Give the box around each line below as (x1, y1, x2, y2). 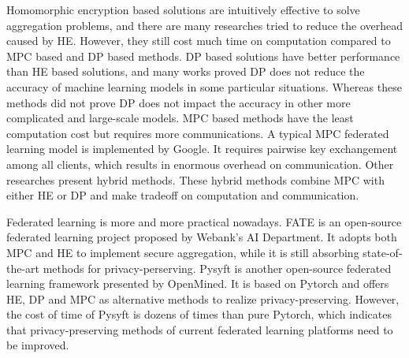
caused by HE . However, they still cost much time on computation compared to (6, 32, 391, 49)
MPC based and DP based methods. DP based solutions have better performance (6, 47, 400, 64)
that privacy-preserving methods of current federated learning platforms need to (6, 321, 393, 337)
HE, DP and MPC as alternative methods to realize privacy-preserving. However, (6, 290, 400, 307)
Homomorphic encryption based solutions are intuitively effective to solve (6, 2, 360, 17)
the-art (6, 259, 40, 276)
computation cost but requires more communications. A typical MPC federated (6, 125, 389, 141)
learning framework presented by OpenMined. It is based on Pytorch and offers (6, 275, 389, 292)
